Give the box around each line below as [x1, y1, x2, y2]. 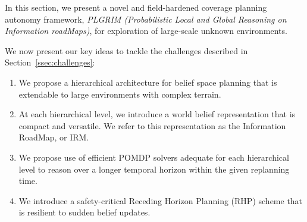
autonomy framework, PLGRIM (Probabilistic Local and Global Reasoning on [5, 12, 287, 25]
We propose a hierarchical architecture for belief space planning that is [18, 76, 277, 88]
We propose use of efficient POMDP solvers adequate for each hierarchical [18, 151, 289, 163]
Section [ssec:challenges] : [5, 56, 95, 68]
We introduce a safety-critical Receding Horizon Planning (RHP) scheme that [18, 194, 303, 207]
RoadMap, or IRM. [18, 131, 89, 143]
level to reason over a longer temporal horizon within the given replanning [18, 162, 290, 175]
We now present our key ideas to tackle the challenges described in [5, 44, 248, 57]
